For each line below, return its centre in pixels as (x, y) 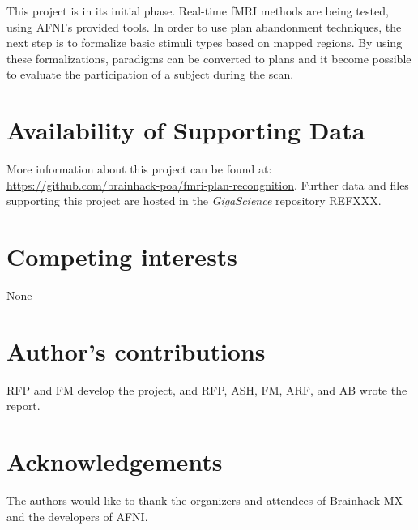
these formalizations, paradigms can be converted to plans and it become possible (209, 58)
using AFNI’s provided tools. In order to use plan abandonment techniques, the (204, 26)
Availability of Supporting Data (186, 130)
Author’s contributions (136, 350)
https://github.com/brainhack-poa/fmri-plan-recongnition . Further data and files (208, 184)
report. (23, 406)
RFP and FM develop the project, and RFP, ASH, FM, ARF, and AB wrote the (207, 389)
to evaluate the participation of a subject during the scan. (150, 74)
